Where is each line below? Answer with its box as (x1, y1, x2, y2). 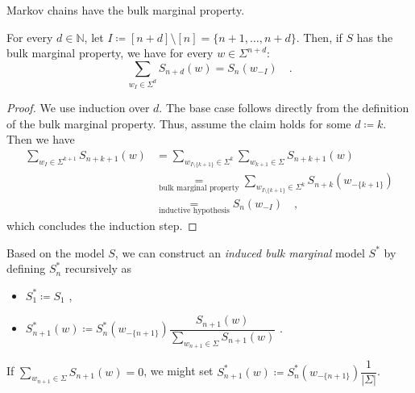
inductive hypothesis (159, 207, 230, 215)
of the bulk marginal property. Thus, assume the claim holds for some (6, 115, 351, 132)
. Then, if (296, 28, 342, 45)
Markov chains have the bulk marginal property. (6, 2, 245, 18)
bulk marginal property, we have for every (6, 44, 214, 61)
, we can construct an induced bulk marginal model (114, 244, 365, 261)
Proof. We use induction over (6, 99, 150, 116)
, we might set (143, 362, 214, 379)
